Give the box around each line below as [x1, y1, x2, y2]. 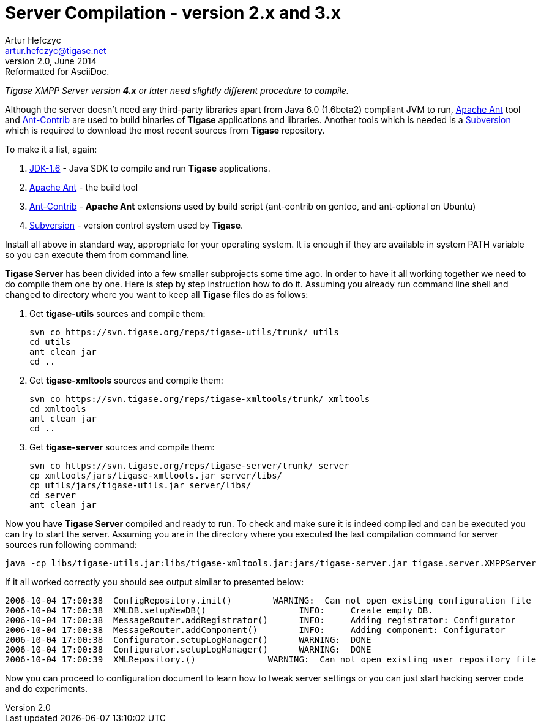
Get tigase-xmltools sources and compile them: [29, 374, 223, 385]
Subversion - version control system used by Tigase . [29, 219, 244, 230]
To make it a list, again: [5, 143, 97, 154]
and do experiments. [5, 683, 88, 694]
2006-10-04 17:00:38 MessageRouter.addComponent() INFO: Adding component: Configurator [5, 624, 506, 635]
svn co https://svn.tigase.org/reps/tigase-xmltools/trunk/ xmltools [29, 393, 370, 404]
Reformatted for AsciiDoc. [5, 66, 110, 77]
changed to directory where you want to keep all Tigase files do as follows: [5, 289, 308, 300]
